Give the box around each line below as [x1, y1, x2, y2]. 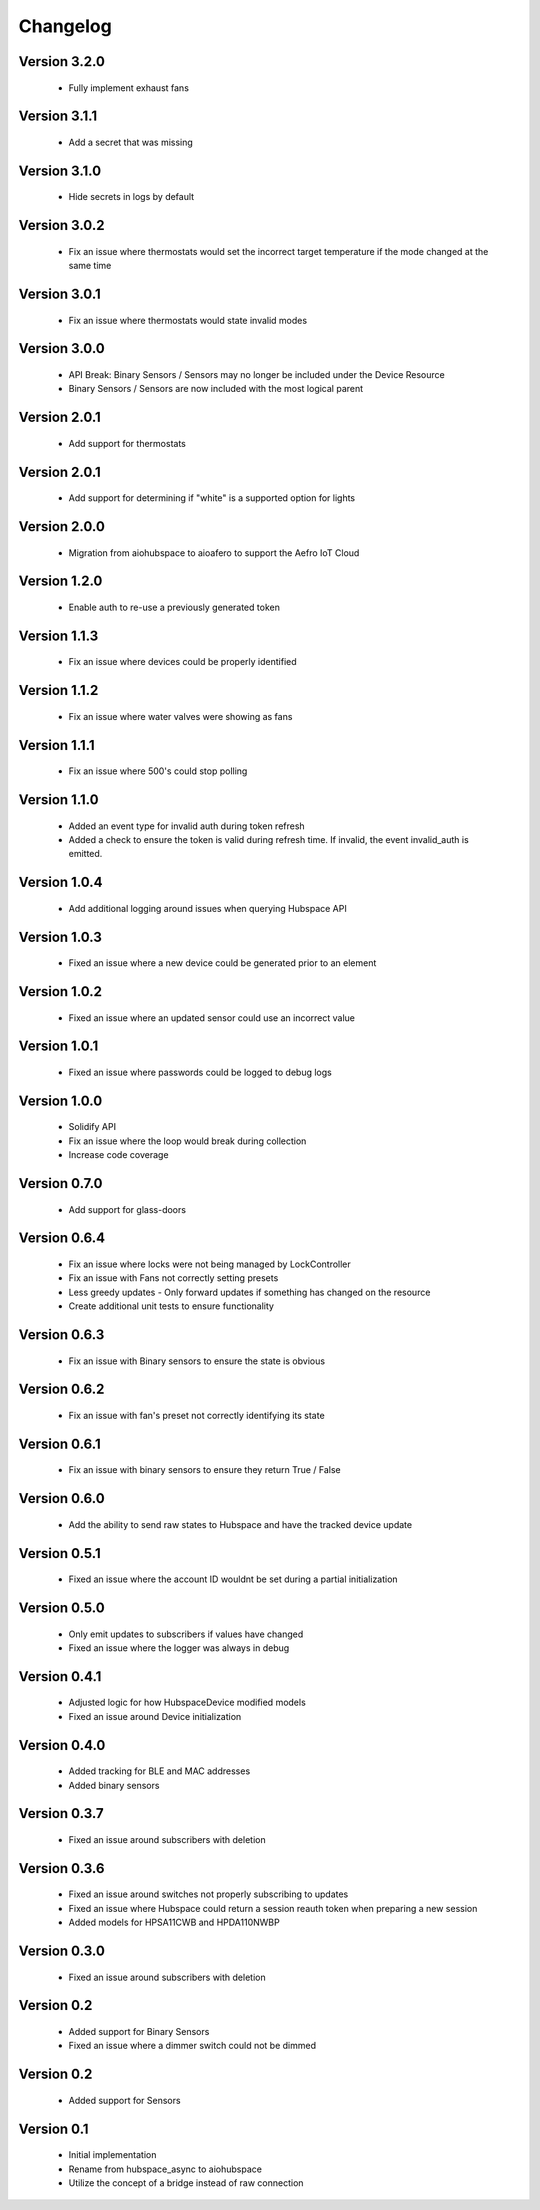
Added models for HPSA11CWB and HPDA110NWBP [68, 1916, 280, 1929]
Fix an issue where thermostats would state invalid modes [68, 314, 308, 326]
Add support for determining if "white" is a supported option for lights [68, 492, 356, 504]
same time [68, 260, 112, 272]
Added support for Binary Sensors [68, 2026, 210, 2038]
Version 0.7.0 [18, 1175, 104, 1192]
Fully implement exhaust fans [68, 81, 190, 94]
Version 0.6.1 [18, 1435, 101, 1452]
